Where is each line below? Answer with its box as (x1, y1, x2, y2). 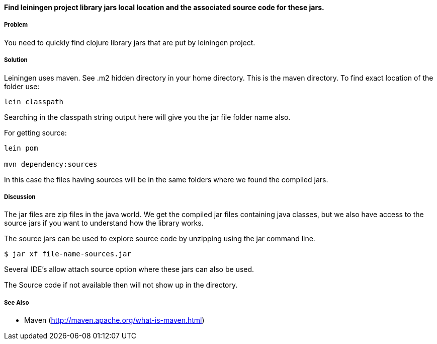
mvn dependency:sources (4, 160, 98, 168)
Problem (4, 21, 28, 29)
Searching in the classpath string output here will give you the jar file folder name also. (4, 112, 291, 121)
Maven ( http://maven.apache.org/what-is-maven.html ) (24, 316, 205, 325)
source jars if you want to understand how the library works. (4, 219, 204, 228)
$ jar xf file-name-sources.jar (4, 250, 131, 258)
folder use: (4, 82, 40, 91)
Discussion (4, 193, 36, 200)
